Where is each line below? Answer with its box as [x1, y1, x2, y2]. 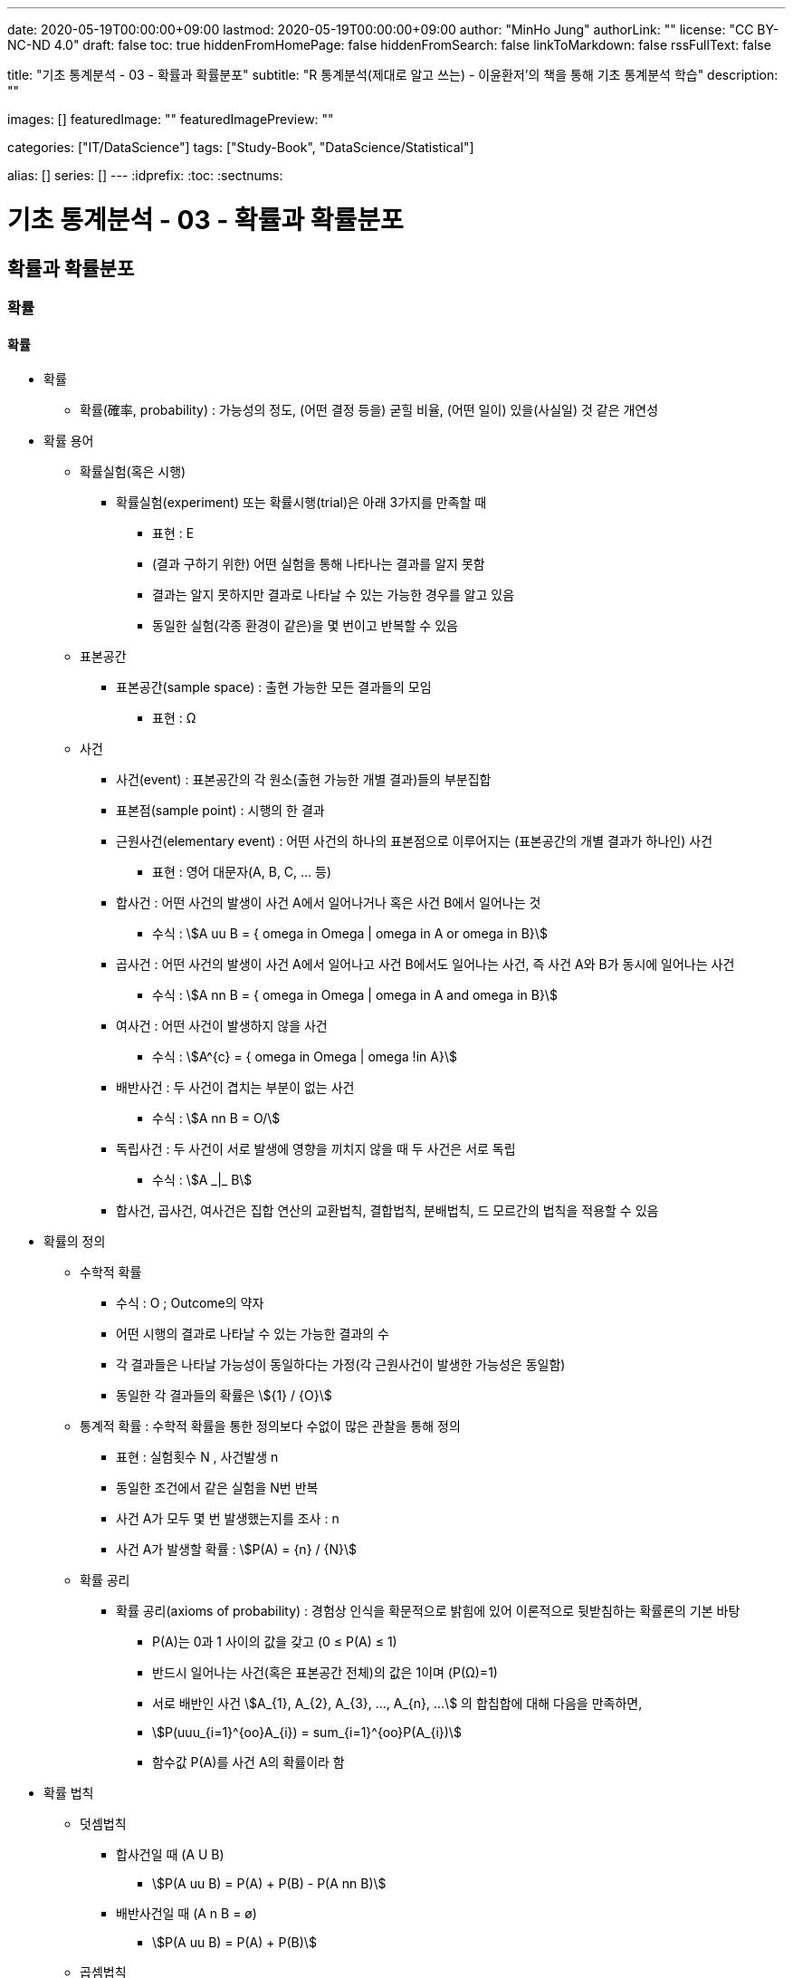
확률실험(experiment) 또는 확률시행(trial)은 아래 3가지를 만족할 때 [116, 494, 487, 511]
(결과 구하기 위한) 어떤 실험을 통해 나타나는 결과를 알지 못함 [152, 556, 485, 572]
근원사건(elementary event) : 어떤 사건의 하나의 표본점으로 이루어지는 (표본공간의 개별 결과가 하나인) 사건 [116, 833, 713, 850]
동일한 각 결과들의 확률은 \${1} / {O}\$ [116, 1387, 332, 1404]
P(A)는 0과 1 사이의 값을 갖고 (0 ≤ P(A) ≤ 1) [152, 1634, 397, 1650]
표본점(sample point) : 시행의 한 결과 [116, 802, 325, 819]
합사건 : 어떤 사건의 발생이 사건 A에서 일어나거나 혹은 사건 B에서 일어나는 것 [116, 895, 541, 911]
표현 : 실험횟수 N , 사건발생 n [116, 1449, 279, 1465]
